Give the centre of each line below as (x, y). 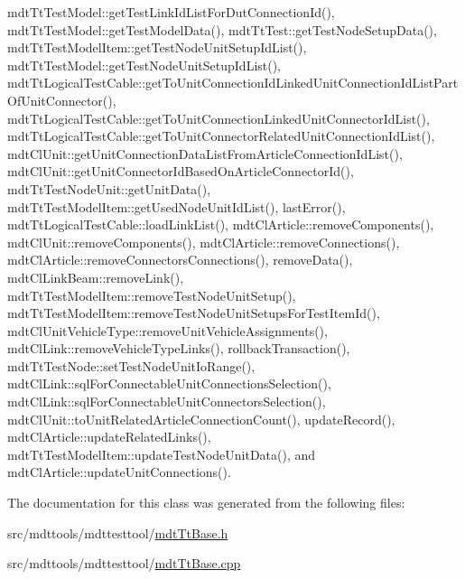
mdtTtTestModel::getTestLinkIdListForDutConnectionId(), (171, 12)
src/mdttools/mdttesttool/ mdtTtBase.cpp (124, 563)
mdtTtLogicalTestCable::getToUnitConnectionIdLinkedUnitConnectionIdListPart (233, 83)
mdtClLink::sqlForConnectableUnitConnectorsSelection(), (167, 402)
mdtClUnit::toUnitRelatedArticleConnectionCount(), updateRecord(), (201, 419)
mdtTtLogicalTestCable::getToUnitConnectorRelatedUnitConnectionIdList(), (221, 136)
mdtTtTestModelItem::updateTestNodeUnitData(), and (162, 454)
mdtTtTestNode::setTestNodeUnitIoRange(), (131, 365)
